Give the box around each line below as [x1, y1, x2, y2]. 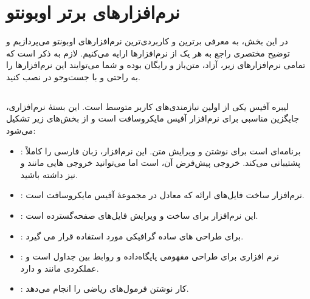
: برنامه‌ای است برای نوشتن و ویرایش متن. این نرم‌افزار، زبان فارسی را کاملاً [20, 144, 301, 157]
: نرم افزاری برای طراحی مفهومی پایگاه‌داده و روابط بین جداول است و [20, 250, 280, 263]
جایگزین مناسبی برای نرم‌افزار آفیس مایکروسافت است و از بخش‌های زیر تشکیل [6, 112, 299, 125]
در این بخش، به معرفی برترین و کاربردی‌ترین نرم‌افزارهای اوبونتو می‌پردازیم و [6, 35, 288, 47]
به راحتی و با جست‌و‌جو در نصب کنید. [6, 70, 140, 83]
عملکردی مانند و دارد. [20, 261, 99, 274]
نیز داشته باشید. [20, 168, 78, 180]
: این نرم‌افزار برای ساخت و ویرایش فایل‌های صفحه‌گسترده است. [20, 209, 258, 222]
